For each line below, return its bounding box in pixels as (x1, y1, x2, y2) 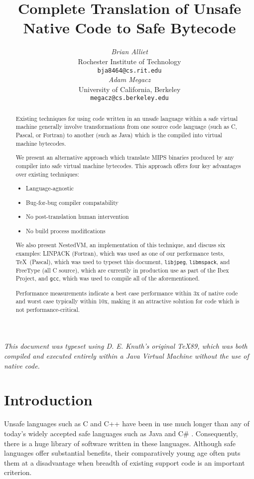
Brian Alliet (111, 46, 148, 57)
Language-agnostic (26, 184, 74, 192)
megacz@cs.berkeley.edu (90, 95, 169, 102)
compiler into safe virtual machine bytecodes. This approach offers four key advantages (15, 161, 241, 170)
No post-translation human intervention (26, 212, 129, 221)
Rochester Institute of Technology (78, 56, 181, 66)
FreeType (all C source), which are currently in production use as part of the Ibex (15, 266, 229, 274)
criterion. (4, 467, 32, 478)
